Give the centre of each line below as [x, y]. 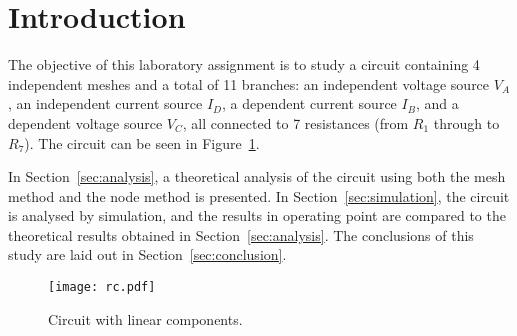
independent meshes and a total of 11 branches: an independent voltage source [249, 83]
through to [466, 122]
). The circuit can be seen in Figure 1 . [142, 142]
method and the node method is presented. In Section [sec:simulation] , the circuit [259, 195]
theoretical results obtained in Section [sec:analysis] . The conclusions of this [241, 234]
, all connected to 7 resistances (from [295, 122]
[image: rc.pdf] [102, 287]
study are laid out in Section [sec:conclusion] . [147, 254]
